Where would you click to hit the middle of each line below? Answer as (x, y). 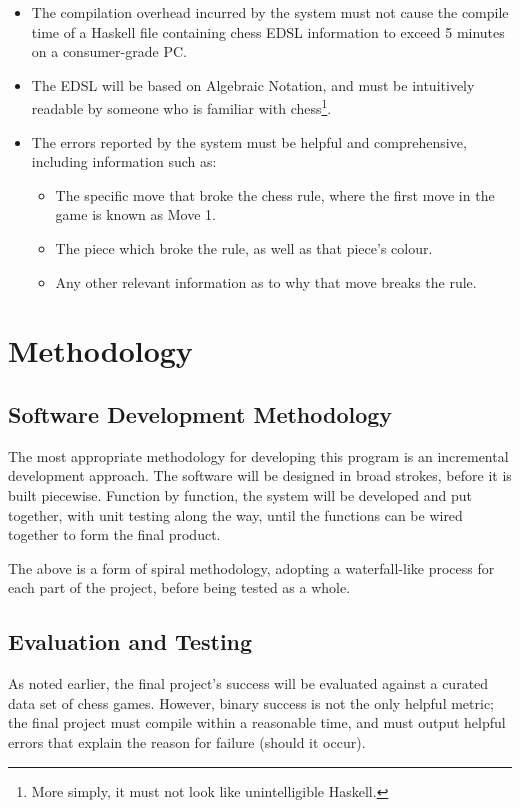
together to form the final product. (114, 534)
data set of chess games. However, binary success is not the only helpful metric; (251, 702)
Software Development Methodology (200, 413)
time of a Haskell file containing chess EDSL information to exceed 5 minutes (268, 31)
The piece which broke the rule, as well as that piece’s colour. (244, 248)
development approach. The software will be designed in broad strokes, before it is (260, 475)
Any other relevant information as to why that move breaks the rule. (266, 281)
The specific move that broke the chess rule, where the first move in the (275, 194)
